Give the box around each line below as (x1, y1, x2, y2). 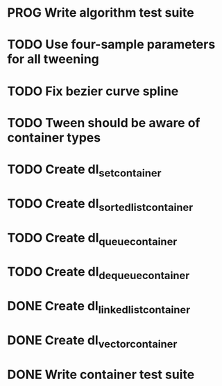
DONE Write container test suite (7, 367, 195, 383)
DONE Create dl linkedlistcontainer (7, 299, 191, 317)
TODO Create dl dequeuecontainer (7, 264, 190, 282)
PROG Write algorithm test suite (7, 5, 194, 21)
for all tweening (7, 51, 99, 67)
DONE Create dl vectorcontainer (7, 332, 178, 351)
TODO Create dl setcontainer (7, 161, 162, 180)
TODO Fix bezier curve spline (7, 83, 179, 99)
